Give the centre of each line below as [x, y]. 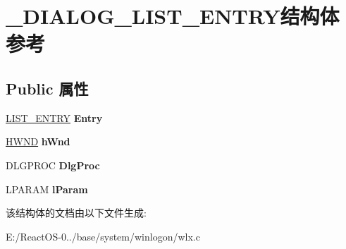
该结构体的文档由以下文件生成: [76, 213]
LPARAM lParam [47, 189]
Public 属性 [47, 88]
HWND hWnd [38, 141]
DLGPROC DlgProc [53, 165]
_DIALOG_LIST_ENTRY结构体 [173, 16]
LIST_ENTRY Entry [54, 117]
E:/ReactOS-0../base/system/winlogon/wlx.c [103, 236]
